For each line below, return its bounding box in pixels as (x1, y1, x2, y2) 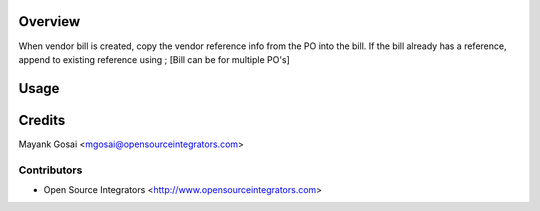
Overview (18, 13, 81, 30)
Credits (18, 111, 66, 129)
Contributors (18, 163, 83, 177)
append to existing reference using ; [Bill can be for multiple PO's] (18, 53, 290, 65)
